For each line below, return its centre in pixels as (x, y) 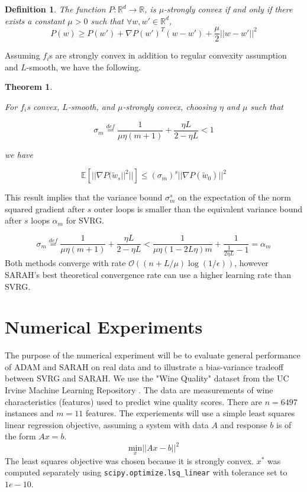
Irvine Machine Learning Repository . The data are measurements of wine (139, 390)
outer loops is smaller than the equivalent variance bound (198, 208)
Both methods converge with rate (65, 263)
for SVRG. (85, 220)
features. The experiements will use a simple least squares (190, 413)
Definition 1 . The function (55, 9)
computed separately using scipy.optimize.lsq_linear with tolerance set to (146, 472)
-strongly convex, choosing (169, 107)
